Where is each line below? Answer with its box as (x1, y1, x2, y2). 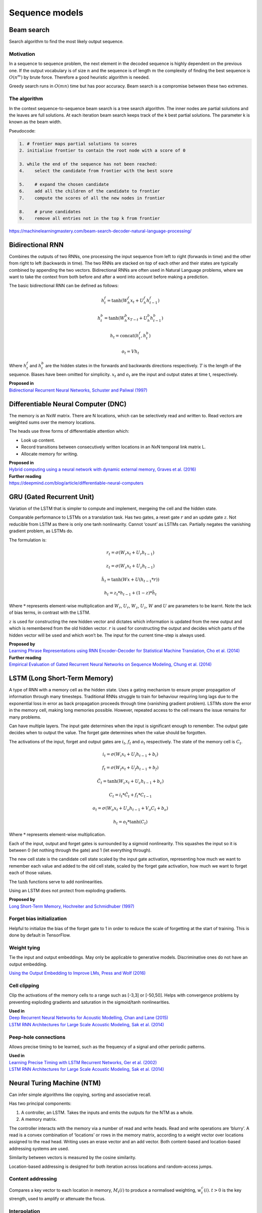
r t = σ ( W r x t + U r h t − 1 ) (106, 550, 155, 557)
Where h (9, 363, 27, 369)
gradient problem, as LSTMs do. (9, 528, 74, 534)
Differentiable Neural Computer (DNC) (9, 400, 127, 408)
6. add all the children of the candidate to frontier (19, 188, 160, 194)
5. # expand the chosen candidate (19, 182, 109, 187)
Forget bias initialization (9, 915, 67, 922)
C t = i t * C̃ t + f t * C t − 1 (109, 792, 152, 799)
